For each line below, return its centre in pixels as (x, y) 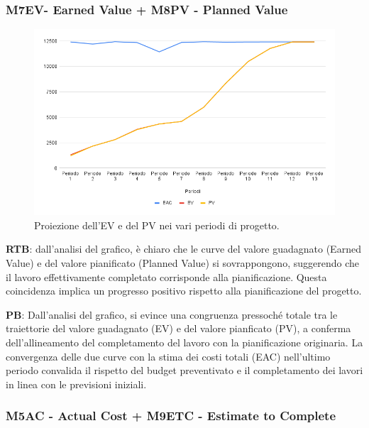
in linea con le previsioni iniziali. (76, 384)
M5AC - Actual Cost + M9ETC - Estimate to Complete (171, 416)
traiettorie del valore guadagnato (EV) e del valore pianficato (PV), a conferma (178, 328)
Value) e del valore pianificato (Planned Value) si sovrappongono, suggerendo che (182, 263)
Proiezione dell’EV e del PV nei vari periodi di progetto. (157, 225)
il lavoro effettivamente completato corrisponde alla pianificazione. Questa (166, 276)
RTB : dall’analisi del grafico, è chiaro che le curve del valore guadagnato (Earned (183, 249)
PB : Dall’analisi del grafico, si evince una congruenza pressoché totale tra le (172, 314)
